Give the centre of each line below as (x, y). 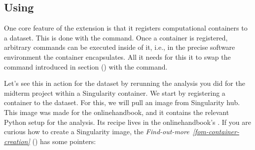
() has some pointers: (64, 141)
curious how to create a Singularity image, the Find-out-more (97, 131)
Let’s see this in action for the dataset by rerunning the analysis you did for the (125, 83)
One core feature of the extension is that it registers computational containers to (126, 28)
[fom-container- (216, 131)
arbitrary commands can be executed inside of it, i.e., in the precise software (120, 47)
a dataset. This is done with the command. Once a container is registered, (116, 37)
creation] (17, 141)
